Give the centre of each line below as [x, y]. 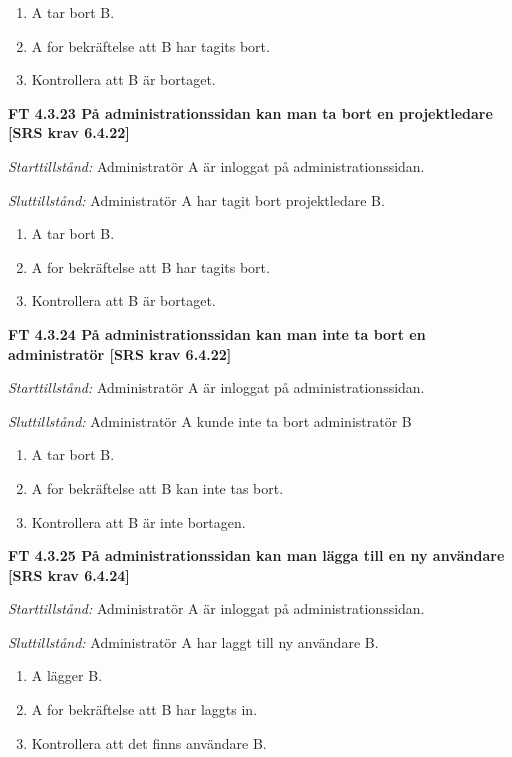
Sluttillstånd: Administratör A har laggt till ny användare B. [193, 641]
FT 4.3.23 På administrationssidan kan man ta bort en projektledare [250, 112]
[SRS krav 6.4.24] [69, 574]
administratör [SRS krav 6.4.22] [120, 353]
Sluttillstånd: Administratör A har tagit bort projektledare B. [196, 199]
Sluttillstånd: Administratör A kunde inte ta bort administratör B [210, 420]
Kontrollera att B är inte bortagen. [138, 521]
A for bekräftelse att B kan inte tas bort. [157, 487]
